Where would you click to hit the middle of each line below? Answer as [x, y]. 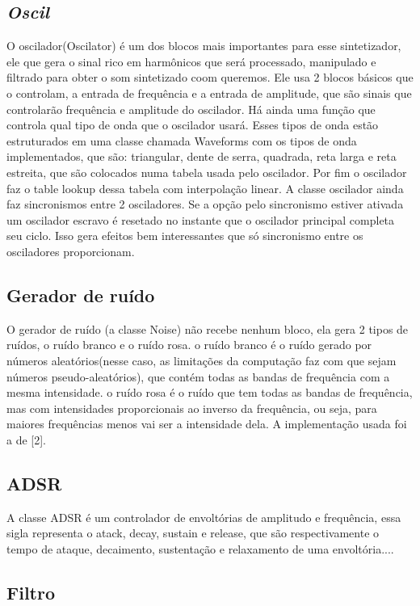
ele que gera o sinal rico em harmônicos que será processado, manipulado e [191, 61]
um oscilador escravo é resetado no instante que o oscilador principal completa [201, 219]
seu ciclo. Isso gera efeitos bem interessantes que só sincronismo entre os [185, 236]
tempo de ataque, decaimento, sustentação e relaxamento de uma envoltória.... [200, 548]
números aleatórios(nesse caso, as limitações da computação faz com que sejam [202, 360]
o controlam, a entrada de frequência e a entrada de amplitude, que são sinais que [209, 93]
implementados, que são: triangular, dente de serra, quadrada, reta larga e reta [202, 156]
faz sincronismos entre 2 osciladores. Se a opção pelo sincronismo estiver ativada [205, 204]
